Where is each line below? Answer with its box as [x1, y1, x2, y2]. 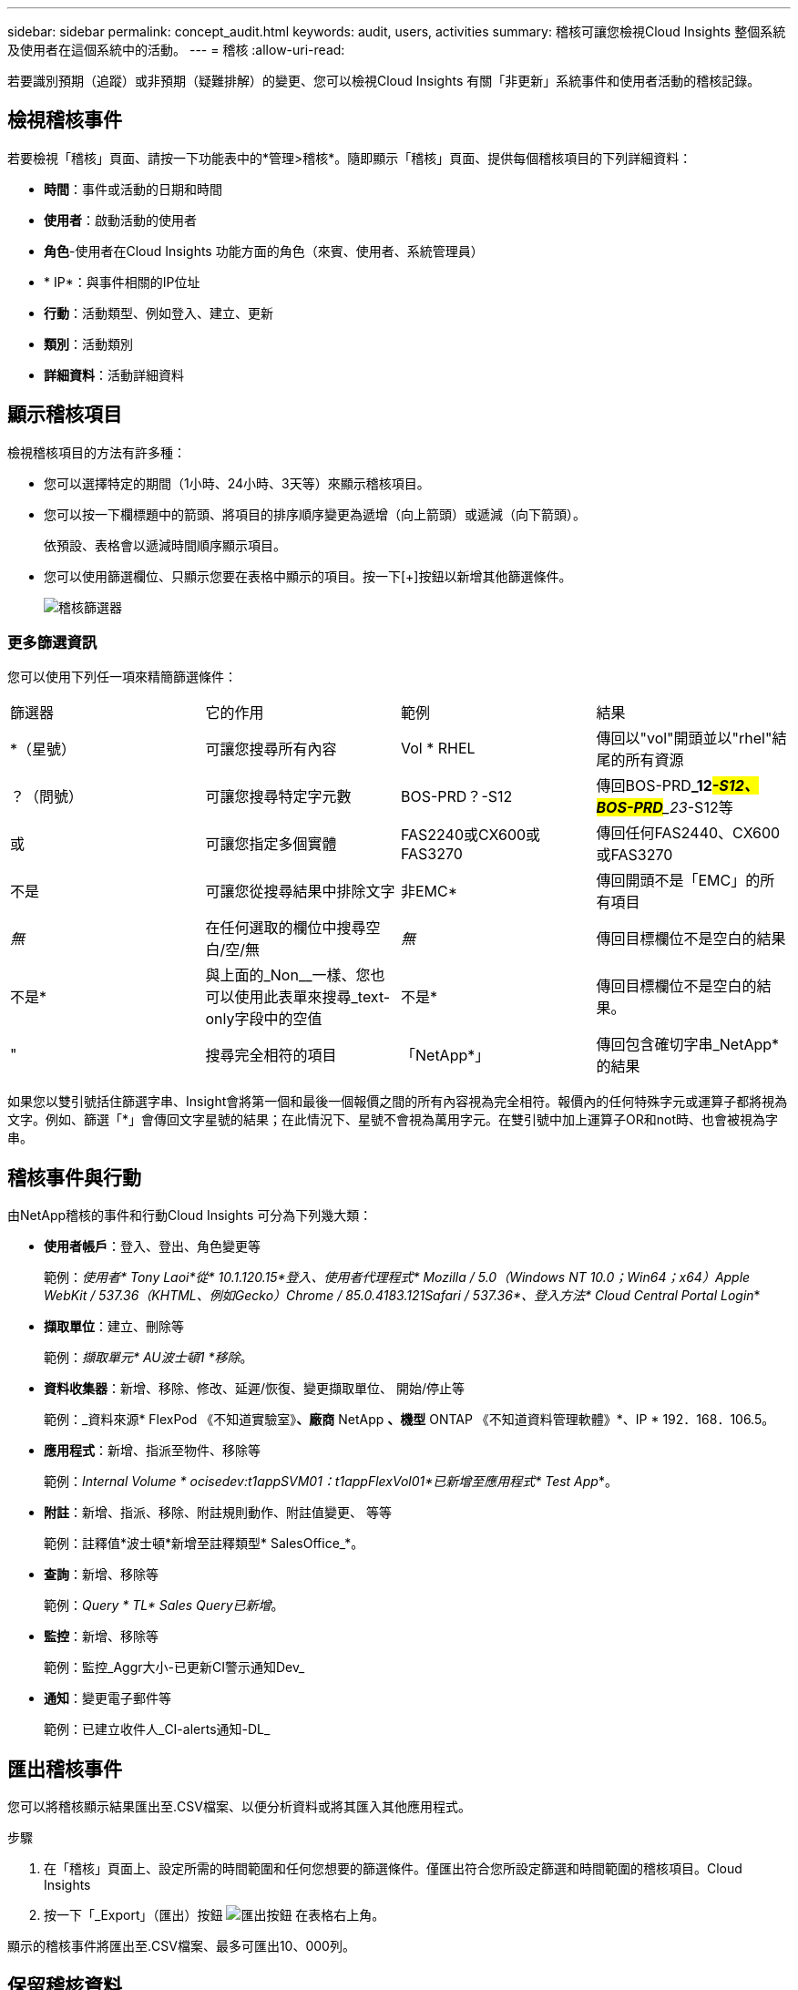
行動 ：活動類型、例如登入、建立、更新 [44, 304, 273, 321]
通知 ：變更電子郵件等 [44, 1690, 171, 1707]
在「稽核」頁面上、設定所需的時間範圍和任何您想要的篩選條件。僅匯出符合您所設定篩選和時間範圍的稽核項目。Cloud [44, 1861, 742, 1877]
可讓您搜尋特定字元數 [205, 787, 352, 806]
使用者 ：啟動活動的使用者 [44, 211, 197, 228]
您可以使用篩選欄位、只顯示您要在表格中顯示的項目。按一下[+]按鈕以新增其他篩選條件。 [44, 568, 572, 584]
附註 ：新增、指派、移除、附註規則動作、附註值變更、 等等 [44, 1504, 392, 1521]
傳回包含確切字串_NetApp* [596, 1035, 780, 1054]
